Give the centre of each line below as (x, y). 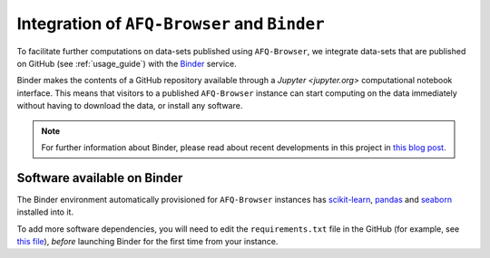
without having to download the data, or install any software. (130, 106)
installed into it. (45, 212)
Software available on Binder (100, 178)
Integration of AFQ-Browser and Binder (171, 24)
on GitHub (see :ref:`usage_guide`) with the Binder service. (127, 63)
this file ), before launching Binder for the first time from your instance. (147, 241)
